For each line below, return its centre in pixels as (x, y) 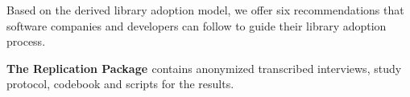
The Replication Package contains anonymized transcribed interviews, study (204, 68)
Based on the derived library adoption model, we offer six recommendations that (205, 10)
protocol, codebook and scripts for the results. (120, 84)
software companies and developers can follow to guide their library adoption (197, 25)
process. (26, 41)
